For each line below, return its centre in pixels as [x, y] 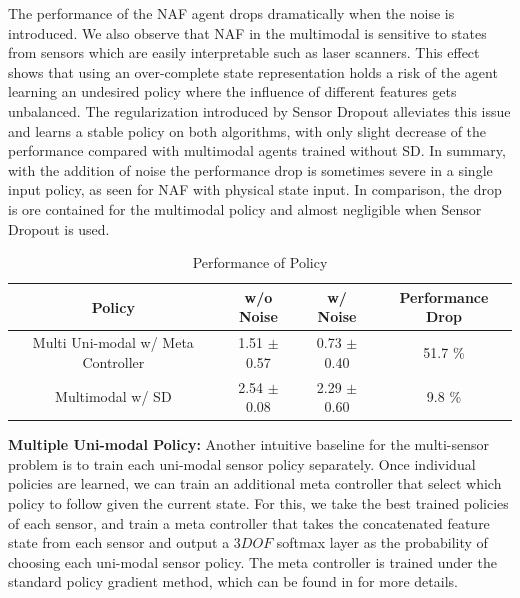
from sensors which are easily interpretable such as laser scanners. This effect [244, 52]
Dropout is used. [59, 228]
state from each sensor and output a [119, 542]
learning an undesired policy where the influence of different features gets [232, 91]
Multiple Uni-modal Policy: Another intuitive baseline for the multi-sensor [249, 444]
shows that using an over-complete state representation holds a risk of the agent [253, 71]
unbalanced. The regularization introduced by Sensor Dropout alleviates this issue [259, 110]
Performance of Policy [260, 262]
